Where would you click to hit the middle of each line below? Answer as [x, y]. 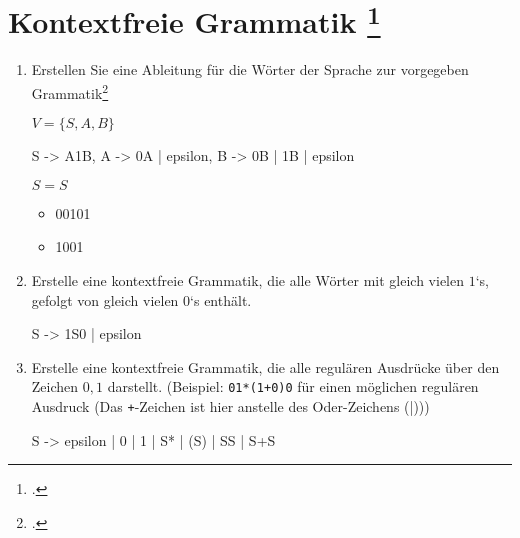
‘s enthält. [221, 299]
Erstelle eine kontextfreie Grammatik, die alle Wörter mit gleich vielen [248, 280]
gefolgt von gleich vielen [105, 299]
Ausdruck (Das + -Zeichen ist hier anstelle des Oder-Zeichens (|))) [230, 406]
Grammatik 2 [70, 91]
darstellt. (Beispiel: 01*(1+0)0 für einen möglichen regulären [293, 386]
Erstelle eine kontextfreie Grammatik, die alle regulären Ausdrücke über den [265, 366]
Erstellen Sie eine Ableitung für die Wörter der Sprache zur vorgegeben [250, 69]
